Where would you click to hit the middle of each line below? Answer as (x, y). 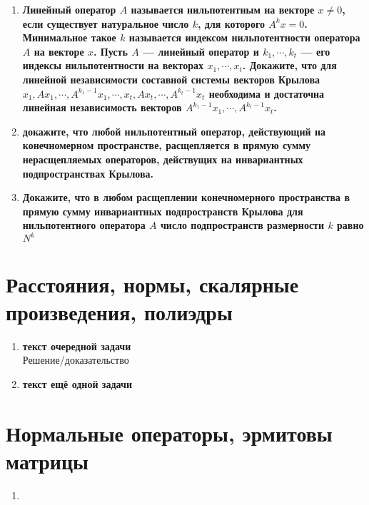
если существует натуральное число (106, 23)
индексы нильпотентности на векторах (113, 65)
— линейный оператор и (201, 51)
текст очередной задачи (77, 346)
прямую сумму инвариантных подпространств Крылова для (163, 211)
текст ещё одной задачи (77, 383)
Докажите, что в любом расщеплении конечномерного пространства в (186, 197)
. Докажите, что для (289, 65)
